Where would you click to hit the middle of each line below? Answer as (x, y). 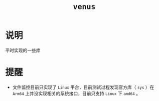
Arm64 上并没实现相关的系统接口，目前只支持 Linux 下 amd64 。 (76, 93)
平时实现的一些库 (23, 50)
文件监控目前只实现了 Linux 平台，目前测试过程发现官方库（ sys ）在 (83, 87)
